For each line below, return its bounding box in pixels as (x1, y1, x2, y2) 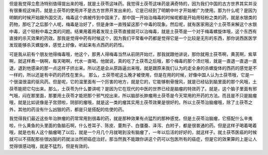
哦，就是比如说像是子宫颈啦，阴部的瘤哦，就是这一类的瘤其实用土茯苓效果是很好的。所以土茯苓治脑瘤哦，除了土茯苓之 (9, 99, 253, 106)
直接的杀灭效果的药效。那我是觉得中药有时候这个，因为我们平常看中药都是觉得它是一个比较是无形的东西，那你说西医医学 (9, 35, 257, 41)
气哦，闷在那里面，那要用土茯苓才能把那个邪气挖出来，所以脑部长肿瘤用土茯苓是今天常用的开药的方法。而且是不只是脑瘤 (9, 93, 257, 99)
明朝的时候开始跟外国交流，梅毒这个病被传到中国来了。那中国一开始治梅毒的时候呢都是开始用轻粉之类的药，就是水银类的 (9, 14, 257, 20)
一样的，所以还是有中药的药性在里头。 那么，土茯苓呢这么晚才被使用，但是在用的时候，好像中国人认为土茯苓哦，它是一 (9, 72, 254, 77)
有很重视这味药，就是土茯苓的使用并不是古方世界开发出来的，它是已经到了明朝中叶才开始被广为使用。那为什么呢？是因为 (9, 7, 257, 13)
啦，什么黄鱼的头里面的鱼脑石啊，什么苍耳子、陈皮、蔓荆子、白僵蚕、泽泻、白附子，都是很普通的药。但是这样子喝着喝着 (9, 122, 257, 128)
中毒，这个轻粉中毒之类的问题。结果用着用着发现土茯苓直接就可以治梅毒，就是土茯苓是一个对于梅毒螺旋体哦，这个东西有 (9, 28, 257, 34)
